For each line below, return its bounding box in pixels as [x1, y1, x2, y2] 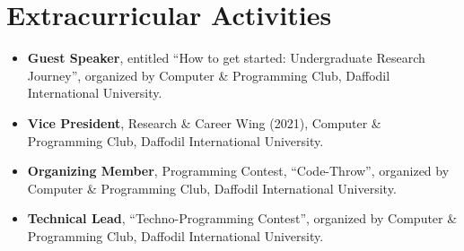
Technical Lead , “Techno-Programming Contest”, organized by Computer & [27, 209, 458, 228]
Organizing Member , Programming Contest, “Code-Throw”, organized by [27, 161, 450, 180]
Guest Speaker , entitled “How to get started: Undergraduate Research [27, 48, 425, 67]
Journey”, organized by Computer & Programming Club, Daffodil [27, 65, 390, 84]
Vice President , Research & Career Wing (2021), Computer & [27, 113, 381, 132]
